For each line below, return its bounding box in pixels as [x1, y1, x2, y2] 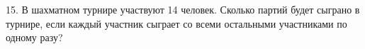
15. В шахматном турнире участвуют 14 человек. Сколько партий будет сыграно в [6, 2, 360, 16]
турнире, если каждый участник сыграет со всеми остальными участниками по [6, 16, 347, 31]
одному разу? [6, 30, 63, 45]
